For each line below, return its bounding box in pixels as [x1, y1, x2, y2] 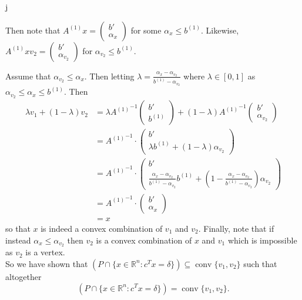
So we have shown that [5, 257, 88, 269]
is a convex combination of [96, 234, 192, 246]
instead [5, 234, 31, 246]
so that [5, 222, 31, 234]
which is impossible [227, 234, 297, 246]
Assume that [5, 69, 51, 82]
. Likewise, [201, 24, 239, 36]
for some [130, 24, 162, 36]
